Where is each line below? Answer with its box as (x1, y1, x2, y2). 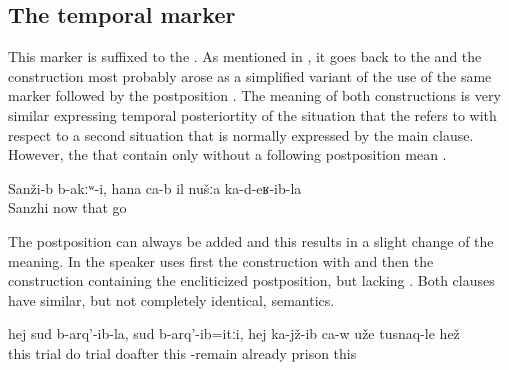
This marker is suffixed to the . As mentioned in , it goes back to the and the (8, 46, 482, 67)
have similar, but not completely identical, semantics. (8, 289, 335, 310)
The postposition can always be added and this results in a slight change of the (8, 230, 494, 251)
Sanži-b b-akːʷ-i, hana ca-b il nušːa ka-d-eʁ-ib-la (8, 177, 302, 198)
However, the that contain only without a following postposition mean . (8, 144, 447, 165)
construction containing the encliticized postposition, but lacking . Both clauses (8, 270, 495, 291)
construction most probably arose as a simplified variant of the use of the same (8, 65, 492, 86)
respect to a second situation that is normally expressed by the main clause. (8, 124, 474, 145)
